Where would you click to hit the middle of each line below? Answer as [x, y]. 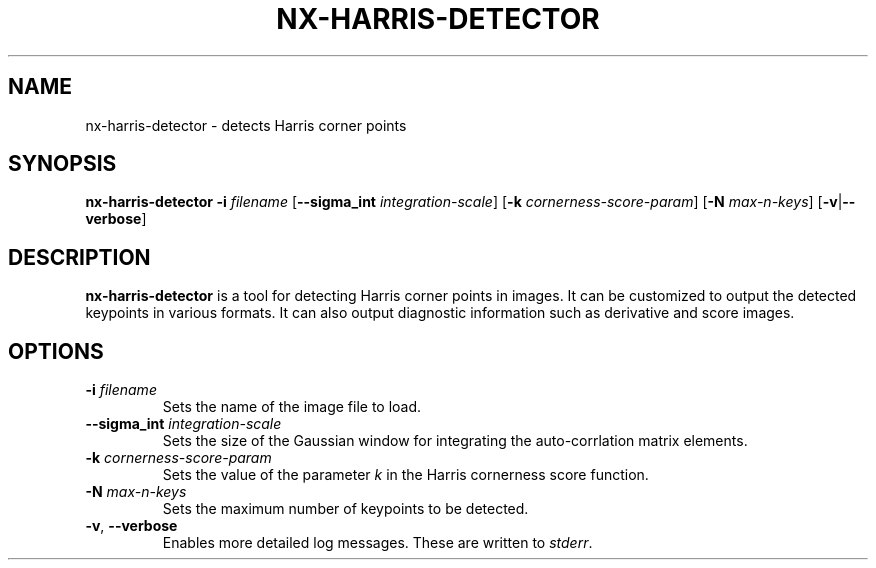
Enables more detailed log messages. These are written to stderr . [377, 543]
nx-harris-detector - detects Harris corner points [246, 125]
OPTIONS [56, 351]
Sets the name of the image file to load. [292, 407]
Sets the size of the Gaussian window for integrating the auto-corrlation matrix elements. [455, 441]
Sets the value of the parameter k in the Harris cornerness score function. [405, 475]
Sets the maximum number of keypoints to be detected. [345, 509]
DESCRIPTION [79, 257]
